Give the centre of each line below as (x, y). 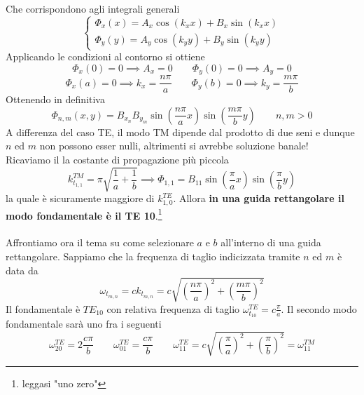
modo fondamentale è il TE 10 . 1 (84, 214)
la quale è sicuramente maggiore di (80, 198)
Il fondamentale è (43, 308)
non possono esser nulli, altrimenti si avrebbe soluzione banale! (174, 146)
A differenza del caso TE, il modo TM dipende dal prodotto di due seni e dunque (180, 132)
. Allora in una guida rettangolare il (259, 198)
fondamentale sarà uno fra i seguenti (84, 324)
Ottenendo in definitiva (55, 99)
